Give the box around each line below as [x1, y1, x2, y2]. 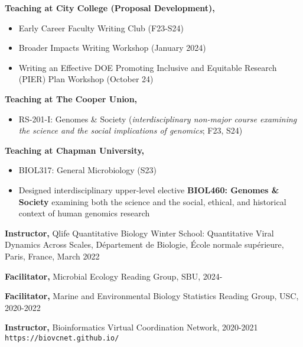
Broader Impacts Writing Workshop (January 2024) [18, 41, 206, 54]
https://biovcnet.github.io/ [5, 333, 119, 342]
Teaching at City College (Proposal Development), [5, 2, 215, 14]
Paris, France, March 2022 [5, 249, 100, 262]
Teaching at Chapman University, [5, 144, 144, 156]
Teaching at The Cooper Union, [5, 92, 138, 105]
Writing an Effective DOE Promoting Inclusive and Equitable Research [18, 61, 277, 73]
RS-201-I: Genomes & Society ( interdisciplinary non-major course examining [18, 112, 297, 125]
